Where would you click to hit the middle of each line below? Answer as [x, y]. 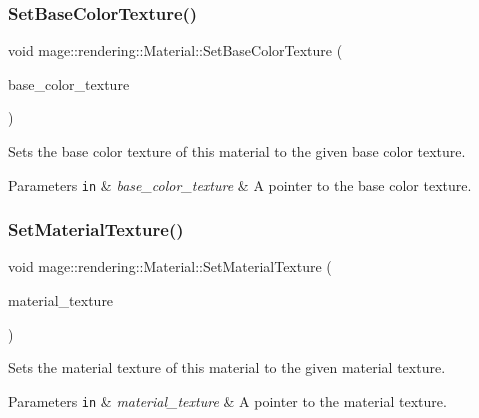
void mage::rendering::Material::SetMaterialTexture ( [170, 266]
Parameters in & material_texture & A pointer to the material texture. [227, 400]
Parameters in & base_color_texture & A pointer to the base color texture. [240, 184]
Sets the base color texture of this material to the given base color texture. [237, 151]
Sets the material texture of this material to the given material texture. [227, 367]
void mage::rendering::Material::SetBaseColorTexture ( [175, 50]
